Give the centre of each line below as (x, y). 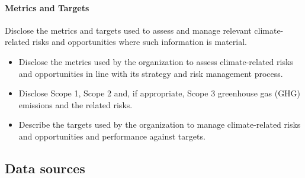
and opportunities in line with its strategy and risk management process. (151, 73)
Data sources (45, 168)
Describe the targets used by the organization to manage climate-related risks (160, 124)
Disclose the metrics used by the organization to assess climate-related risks (156, 61)
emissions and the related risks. (76, 104)
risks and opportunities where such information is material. (139, 42)
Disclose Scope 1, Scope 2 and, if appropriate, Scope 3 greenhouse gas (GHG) (160, 93)
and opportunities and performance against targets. (112, 136)
